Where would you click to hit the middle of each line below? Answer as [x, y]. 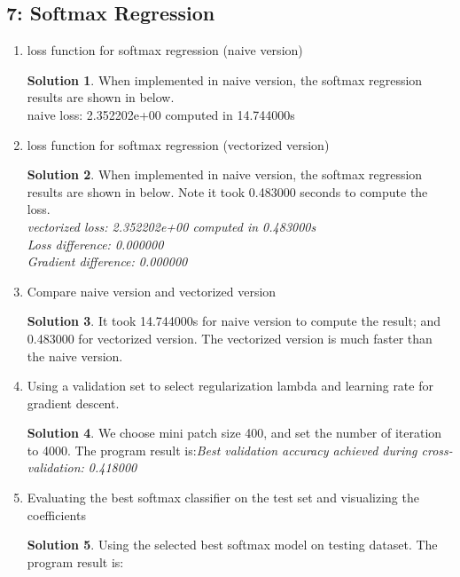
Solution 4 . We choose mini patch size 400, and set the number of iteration [234, 433]
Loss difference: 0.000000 [95, 244]
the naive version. [75, 356]
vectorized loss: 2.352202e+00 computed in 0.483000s [172, 226]
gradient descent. [73, 403]
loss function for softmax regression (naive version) [165, 50]
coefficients [56, 514]
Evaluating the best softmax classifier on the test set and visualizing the [223, 498]
